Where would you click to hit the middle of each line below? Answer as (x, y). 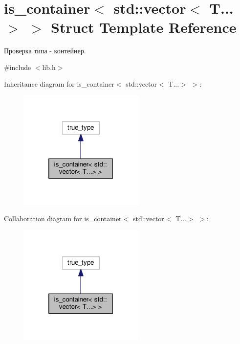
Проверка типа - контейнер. (45, 51)
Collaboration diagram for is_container (63, 218)
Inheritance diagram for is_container (59, 83)
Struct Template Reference (144, 27)
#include (18, 67)
